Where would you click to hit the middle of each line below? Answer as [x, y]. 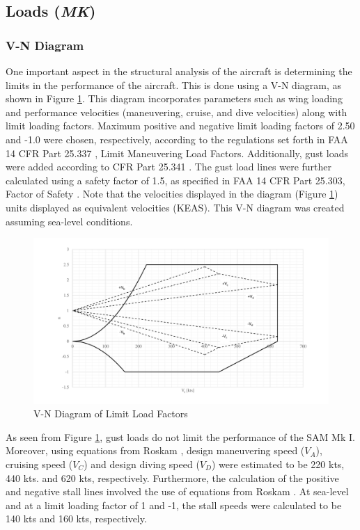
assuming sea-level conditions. [69, 221]
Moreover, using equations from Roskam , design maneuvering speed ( [155, 450]
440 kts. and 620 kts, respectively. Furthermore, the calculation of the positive [172, 477]
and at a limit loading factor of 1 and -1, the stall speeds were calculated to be [174, 505]
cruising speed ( [39, 464]
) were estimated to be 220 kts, [278, 464]
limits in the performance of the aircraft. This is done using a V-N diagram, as [174, 85]
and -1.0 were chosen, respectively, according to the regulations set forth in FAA [177, 139]
